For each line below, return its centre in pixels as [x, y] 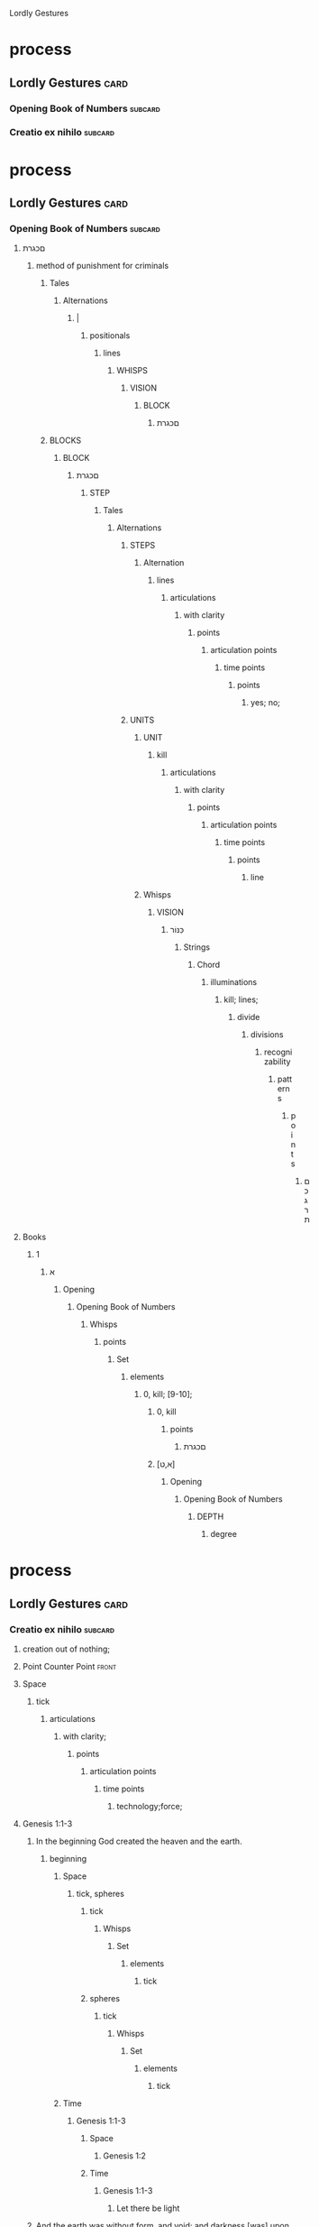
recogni [278, 1052]
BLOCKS [65, 440]
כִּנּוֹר [177, 930]
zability [278, 1062]
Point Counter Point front [69, 1667]
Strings [196, 947]
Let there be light [148, 2208]
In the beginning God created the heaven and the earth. [139, 1841]
